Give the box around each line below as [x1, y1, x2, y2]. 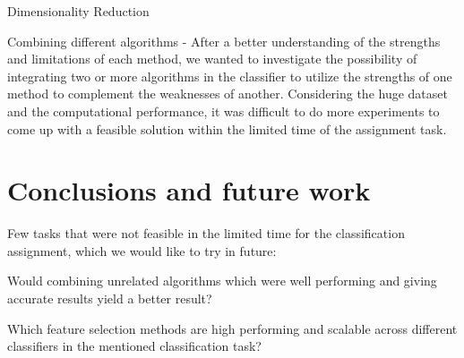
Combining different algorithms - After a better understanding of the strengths [7, 31, 441, 50]
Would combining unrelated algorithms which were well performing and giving [7, 271, 437, 290]
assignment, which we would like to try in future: [7, 241, 277, 260]
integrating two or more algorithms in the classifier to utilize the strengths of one [7, 66, 452, 85]
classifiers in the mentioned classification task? [7, 337, 262, 355]
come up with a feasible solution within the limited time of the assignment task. [7, 119, 447, 138]
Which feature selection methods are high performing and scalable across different [7, 319, 458, 337]
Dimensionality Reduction [7, 2, 150, 20]
